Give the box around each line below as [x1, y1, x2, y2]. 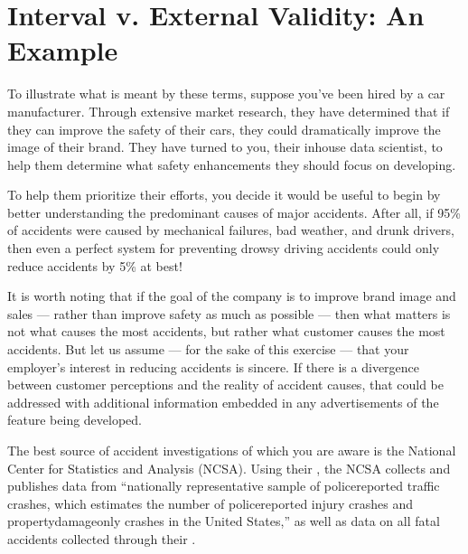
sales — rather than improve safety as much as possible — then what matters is [7, 304, 451, 323]
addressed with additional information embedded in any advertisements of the [7, 392, 439, 411]
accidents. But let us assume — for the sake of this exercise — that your [7, 340, 409, 359]
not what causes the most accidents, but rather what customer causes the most [7, 322, 445, 341]
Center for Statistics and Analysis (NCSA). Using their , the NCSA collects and [7, 458, 451, 477]
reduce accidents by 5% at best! [7, 256, 183, 275]
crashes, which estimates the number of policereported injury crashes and [7, 493, 414, 512]
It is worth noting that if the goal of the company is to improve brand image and [7, 286, 456, 305]
